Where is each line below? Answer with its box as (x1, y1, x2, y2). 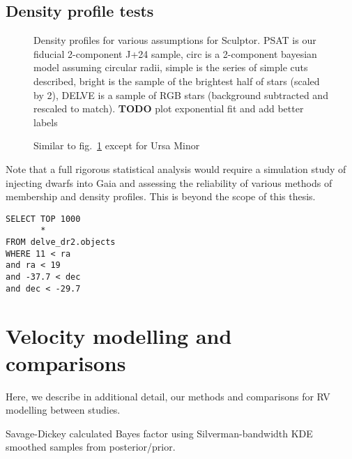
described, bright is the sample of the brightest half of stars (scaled (33, 73, 320, 88)
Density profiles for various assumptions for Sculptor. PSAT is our (33, 33, 316, 47)
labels (33, 114, 58, 129)
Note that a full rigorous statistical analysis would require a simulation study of (6, 161, 346, 176)
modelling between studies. (6, 402, 121, 417)
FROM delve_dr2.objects (6, 237, 116, 248)
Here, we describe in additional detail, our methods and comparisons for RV (6, 389, 330, 403)
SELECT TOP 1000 (6, 213, 81, 224)
